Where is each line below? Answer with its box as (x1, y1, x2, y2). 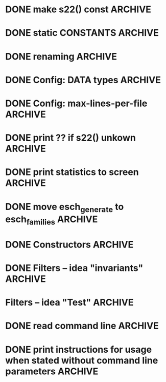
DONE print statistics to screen (5, 166, 139, 178)
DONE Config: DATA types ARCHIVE (5, 74, 161, 86)
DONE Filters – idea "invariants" (5, 262, 144, 274)
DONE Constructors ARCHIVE (5, 239, 134, 250)
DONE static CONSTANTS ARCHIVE (5, 27, 159, 39)
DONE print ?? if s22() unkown (5, 132, 136, 144)
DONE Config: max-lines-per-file (5, 98, 148, 109)
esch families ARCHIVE (5, 214, 98, 227)
